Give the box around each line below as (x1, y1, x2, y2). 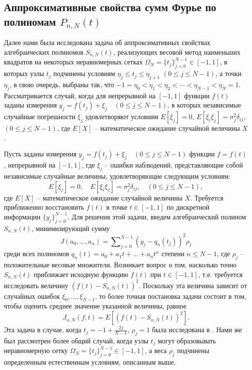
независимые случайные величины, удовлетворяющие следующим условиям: (4, 170, 231, 181)
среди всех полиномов (4, 248, 69, 259)
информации (4, 211, 41, 221)
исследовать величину (4, 280, 68, 290)
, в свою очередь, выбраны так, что (9, 79, 114, 90)
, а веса (144, 345, 167, 355)
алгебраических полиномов (4, 46, 84, 57)
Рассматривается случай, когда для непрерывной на (4, 90, 156, 100)
